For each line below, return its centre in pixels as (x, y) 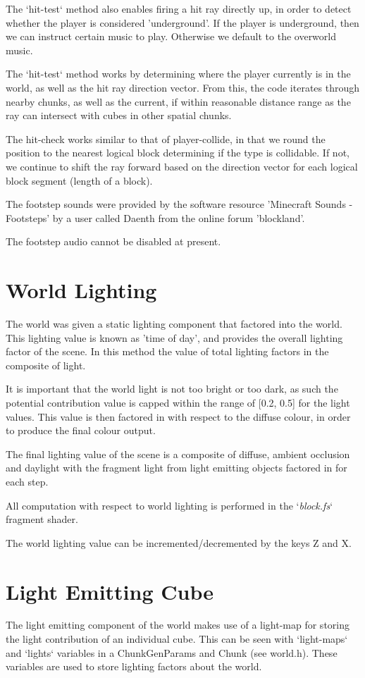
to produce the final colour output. (81, 430)
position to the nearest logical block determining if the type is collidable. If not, (178, 153)
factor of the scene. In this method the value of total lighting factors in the (167, 351)
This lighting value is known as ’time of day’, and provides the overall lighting (174, 337)
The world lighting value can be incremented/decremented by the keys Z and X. (179, 542)
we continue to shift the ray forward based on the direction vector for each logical (182, 166)
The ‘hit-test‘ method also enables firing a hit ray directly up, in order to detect (179, 8)
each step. (27, 481)
